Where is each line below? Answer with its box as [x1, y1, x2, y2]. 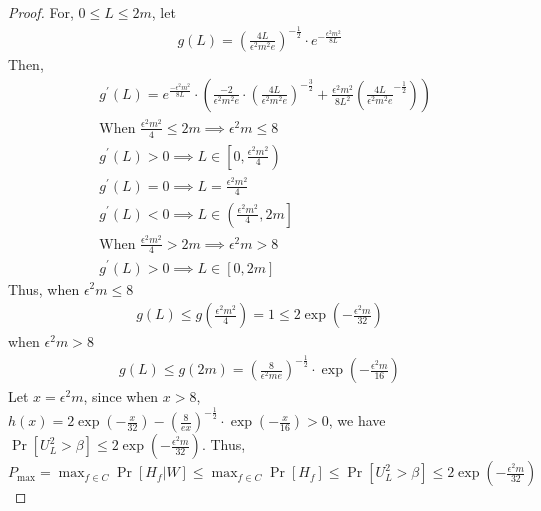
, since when [83, 386, 159, 407]
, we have [328, 410, 386, 431]
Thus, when [8, 278, 80, 299]
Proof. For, [8, 2, 74, 22]
